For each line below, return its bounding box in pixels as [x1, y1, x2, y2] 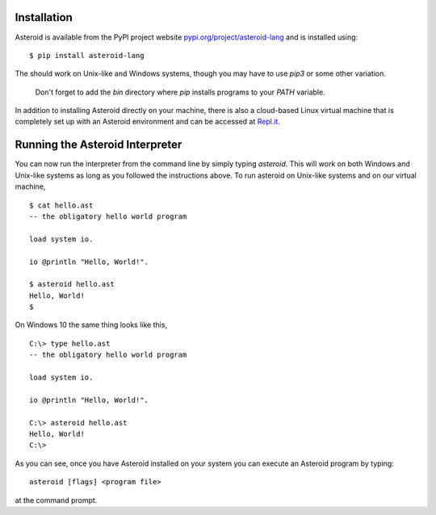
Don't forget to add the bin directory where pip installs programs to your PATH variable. [35, 87, 326, 97]
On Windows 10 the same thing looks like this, [15, 320, 168, 330]
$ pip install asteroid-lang [29, 51, 145, 60]
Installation [15, 10, 73, 24]
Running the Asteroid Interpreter [15, 138, 182, 152]
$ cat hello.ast [29, 200, 94, 210]
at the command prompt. [15, 495, 98, 505]
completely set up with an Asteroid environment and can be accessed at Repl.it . [15, 117, 280, 127]
